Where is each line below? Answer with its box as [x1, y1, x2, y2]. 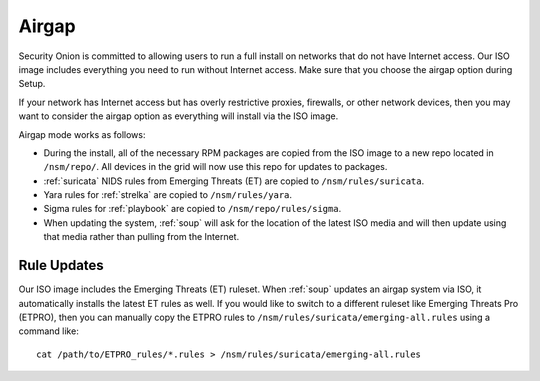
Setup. [18, 78, 46, 90]
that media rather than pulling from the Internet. [43, 231, 240, 243]
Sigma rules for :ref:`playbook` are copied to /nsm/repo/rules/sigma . [43, 203, 342, 215]
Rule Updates [18, 257, 104, 274]
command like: [18, 325, 79, 337]
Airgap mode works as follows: [18, 128, 146, 140]
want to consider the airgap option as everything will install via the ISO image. [18, 110, 339, 122]
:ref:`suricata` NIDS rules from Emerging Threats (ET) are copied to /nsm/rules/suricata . [43, 175, 425, 187]
